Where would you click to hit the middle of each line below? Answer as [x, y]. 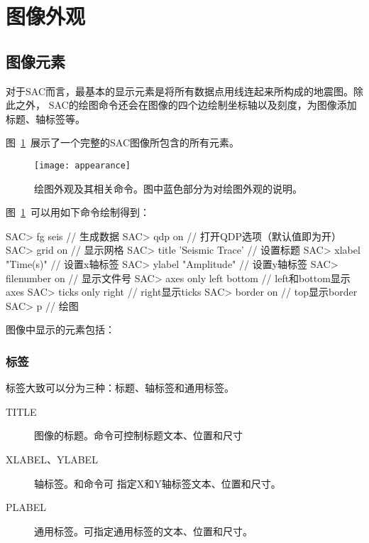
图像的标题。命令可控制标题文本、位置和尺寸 [138, 435]
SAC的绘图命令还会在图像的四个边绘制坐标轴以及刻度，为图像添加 [203, 105]
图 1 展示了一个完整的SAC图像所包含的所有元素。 [122, 143]
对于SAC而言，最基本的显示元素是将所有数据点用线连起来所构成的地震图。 [180, 91]
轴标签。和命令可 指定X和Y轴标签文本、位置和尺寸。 [158, 483]
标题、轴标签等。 [45, 118]
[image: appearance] [83, 165]
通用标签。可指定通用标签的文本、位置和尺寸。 [143, 531]
